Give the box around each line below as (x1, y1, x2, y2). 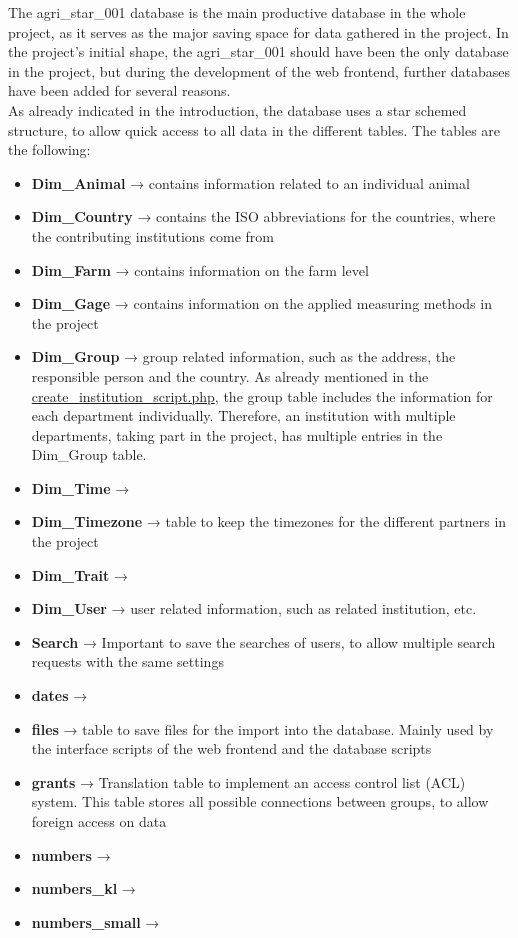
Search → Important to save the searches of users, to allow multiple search (31, 631, 496, 652)
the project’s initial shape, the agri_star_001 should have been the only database (8, 41, 509, 62)
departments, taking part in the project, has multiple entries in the (31, 424, 443, 445)
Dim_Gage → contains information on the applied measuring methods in (31, 293, 492, 314)
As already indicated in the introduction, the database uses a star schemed (8, 99, 467, 120)
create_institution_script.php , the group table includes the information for (31, 385, 493, 406)
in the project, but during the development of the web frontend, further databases (8, 60, 511, 81)
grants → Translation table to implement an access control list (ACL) (31, 771, 466, 792)
